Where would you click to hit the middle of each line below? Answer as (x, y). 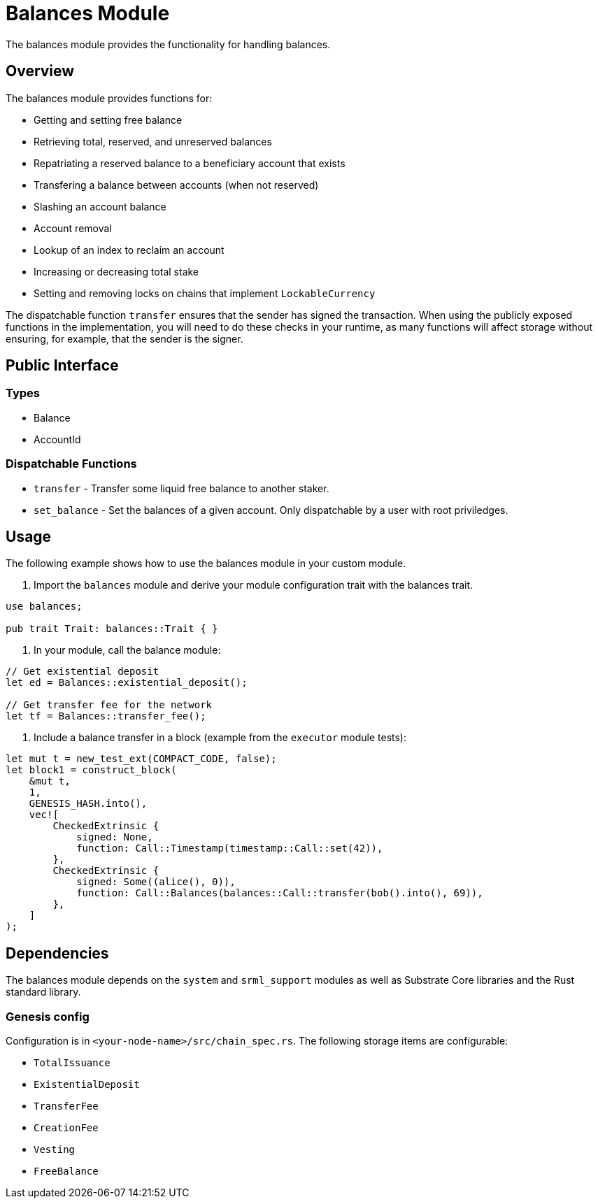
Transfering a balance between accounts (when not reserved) (176, 185)
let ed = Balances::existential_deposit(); (127, 683)
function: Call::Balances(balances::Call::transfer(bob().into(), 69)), (280, 893)
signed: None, (115, 837)
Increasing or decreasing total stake (116, 271)
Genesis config (48, 1016)
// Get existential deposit (83, 672)
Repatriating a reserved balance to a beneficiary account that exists (190, 163)
